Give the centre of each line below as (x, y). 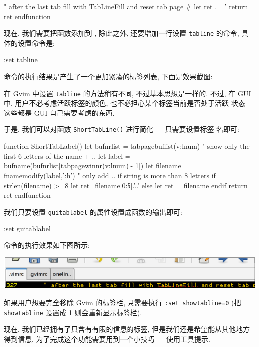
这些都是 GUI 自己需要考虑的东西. (59, 112)
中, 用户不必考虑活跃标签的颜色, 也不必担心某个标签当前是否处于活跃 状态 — (129, 103)
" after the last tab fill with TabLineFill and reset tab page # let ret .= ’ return (126, 6)
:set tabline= (24, 59)
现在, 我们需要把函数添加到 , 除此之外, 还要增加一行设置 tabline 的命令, (122, 33)
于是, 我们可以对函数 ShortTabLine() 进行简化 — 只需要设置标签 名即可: (122, 129)
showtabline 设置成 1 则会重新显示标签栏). (73, 312)
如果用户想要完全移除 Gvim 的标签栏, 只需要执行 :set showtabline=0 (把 (123, 302)
